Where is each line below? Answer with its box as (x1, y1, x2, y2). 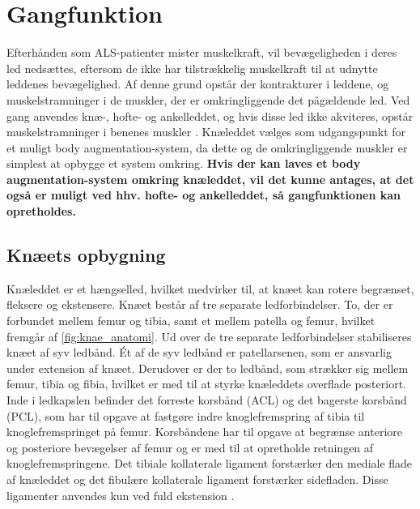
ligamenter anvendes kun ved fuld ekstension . (6, 486, 235, 503)
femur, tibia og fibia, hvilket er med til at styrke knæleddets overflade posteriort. (6, 375, 406, 392)
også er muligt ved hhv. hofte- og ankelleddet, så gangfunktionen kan (6, 186, 401, 203)
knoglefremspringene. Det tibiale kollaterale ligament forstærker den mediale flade (6, 455, 413, 472)
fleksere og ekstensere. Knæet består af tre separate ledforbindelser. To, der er (6, 296, 393, 313)
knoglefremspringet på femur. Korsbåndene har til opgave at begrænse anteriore (6, 423, 403, 440)
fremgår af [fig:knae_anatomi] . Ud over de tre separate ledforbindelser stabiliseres (6, 327, 412, 344)
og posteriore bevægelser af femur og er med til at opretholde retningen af (6, 438, 374, 456)
